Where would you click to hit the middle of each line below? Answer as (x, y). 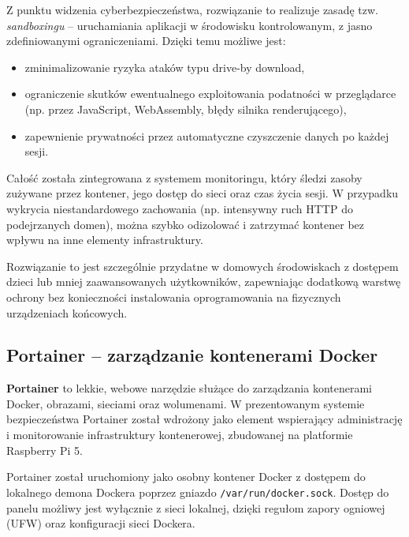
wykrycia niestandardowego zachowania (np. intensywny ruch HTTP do (180, 208)
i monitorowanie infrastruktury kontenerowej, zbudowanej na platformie (180, 435)
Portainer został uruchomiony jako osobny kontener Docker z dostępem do (186, 477)
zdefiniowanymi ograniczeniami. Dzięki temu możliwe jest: (146, 41)
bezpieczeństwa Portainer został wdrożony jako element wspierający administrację (204, 419)
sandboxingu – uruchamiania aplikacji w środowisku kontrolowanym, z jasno (190, 25)
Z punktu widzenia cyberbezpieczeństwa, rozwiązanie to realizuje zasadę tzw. (192, 9)
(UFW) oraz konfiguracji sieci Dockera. (101, 523)
